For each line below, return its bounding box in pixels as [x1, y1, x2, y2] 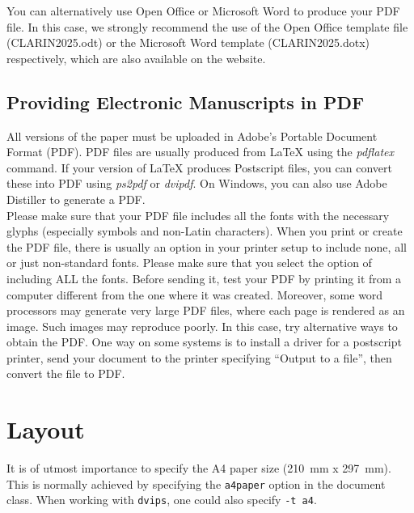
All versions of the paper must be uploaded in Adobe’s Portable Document [6, 127, 378, 144]
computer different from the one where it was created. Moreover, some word [6, 286, 383, 303]
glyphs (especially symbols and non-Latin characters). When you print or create [6, 223, 403, 240]
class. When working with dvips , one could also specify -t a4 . [6, 491, 317, 508]
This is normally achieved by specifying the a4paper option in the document [6, 475, 386, 492]
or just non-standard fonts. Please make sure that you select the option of [6, 254, 372, 271]
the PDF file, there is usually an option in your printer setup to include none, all [6, 238, 407, 255]
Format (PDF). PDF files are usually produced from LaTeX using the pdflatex [6, 143, 395, 160]
